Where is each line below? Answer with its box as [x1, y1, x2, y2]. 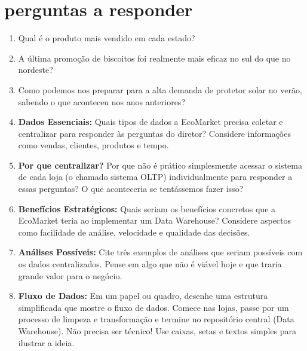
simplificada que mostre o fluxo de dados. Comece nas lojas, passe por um [18, 301, 289, 313]
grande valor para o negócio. [18, 269, 122, 282]
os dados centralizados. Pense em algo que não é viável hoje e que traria [18, 258, 282, 270]
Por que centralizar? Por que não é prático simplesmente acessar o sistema [18, 158, 302, 171]
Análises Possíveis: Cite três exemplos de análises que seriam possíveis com [18, 246, 303, 258]
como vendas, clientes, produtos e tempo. [18, 139, 169, 151]
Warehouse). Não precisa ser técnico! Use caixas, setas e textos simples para [18, 325, 296, 337]
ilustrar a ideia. [18, 336, 75, 349]
